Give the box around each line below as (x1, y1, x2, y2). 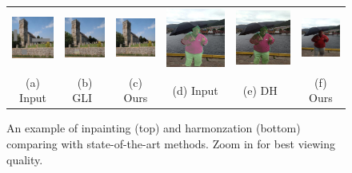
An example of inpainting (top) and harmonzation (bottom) (6, 120, 301, 136)
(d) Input (172, 81, 218, 98)
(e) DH (242, 81, 278, 98)
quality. (6, 151, 43, 167)
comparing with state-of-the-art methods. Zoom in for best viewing (6, 136, 336, 152)
